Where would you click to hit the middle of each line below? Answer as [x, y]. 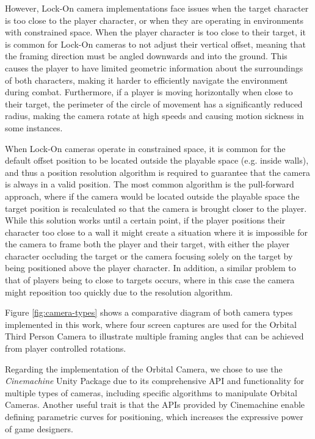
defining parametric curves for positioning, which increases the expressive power [154, 416]
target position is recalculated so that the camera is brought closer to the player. [156, 208]
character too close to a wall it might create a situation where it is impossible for [156, 232]
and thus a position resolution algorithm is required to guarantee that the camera [157, 172]
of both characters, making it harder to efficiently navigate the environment [147, 80]
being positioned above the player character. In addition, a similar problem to [150, 268]
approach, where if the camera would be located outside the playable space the [152, 196]
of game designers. [39, 428]
